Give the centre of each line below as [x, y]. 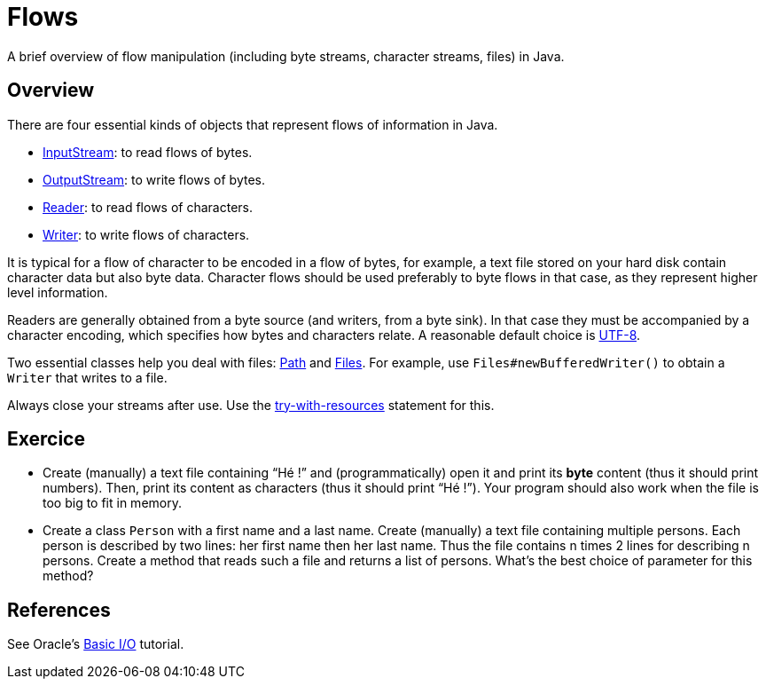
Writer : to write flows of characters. [146, 234]
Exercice [46, 439]
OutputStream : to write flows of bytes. [154, 179]
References [59, 610]
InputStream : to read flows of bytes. [148, 152]
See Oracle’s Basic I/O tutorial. [96, 644]
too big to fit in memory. [112, 503]
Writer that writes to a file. [87, 377]
